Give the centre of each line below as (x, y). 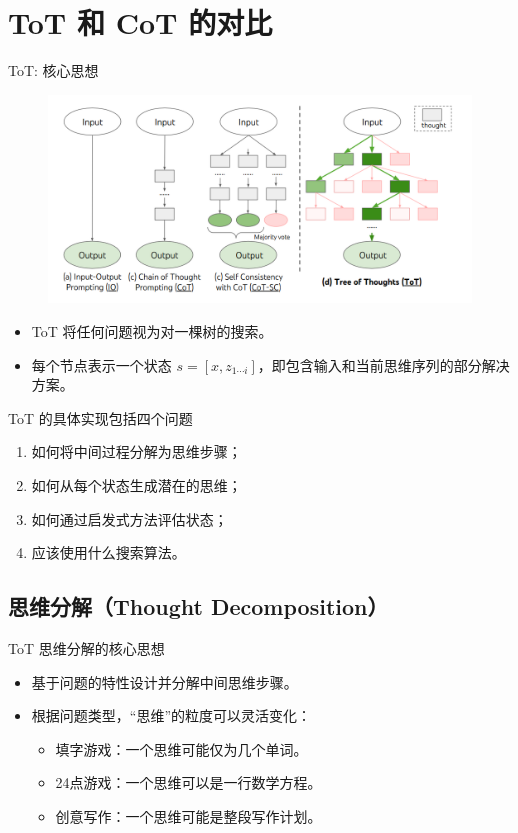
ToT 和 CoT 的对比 (140, 22)
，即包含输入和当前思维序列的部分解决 (383, 364)
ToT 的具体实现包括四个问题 (100, 417)
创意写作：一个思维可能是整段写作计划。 (188, 815)
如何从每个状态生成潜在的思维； (136, 484)
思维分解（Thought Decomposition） (198, 606)
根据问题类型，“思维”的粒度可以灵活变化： (171, 715)
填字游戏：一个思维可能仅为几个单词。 (181, 748)
